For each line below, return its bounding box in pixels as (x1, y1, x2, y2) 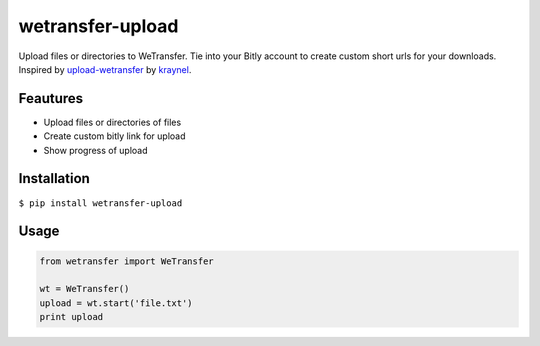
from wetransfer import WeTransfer (39, 255, 214, 267)
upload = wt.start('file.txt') (39, 297, 194, 309)
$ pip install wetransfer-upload (18, 197, 183, 209)
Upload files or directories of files (43, 116, 182, 128)
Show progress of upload (43, 144, 149, 156)
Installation (18, 170, 90, 187)
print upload (39, 311, 104, 323)
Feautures (18, 90, 84, 107)
